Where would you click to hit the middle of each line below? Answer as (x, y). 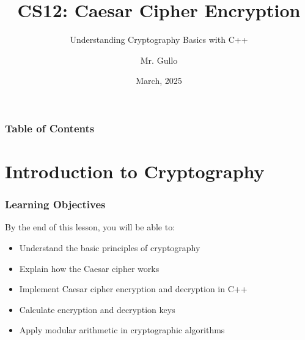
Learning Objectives (55, 204)
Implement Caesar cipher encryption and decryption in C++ (133, 289)
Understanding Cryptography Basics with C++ (159, 40)
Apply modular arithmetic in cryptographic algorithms (122, 330)
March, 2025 (159, 81)
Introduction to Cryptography (135, 171)
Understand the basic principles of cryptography (110, 248)
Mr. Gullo (159, 60)
